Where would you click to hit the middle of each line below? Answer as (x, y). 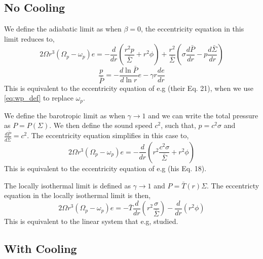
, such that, (178, 125)
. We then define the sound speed (101, 125)
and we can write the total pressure (203, 115)
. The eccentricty (233, 185)
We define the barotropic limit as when (65, 115)
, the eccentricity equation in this (193, 29)
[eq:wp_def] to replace (39, 98)
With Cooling (41, 249)
